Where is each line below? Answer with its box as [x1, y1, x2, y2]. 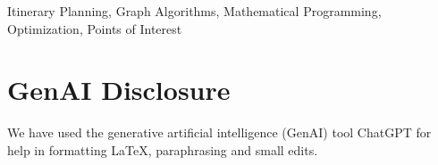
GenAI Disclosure [7, 71, 231, 108]
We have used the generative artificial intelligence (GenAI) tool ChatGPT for [7, 123, 432, 142]
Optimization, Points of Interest [7, 19, 182, 37]
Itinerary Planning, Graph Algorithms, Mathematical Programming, [7, 2, 382, 20]
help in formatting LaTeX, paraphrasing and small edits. [7, 140, 318, 159]
